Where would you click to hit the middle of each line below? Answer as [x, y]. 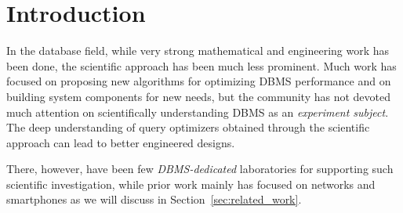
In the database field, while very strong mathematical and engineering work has [198, 51]
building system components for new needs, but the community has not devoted [199, 96]
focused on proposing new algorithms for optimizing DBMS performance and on [199, 81]
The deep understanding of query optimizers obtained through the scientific [188, 127]
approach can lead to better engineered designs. [121, 142]
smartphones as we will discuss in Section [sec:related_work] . [154, 199]
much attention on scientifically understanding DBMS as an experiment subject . [198, 112]
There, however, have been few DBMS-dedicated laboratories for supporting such [200, 169]
